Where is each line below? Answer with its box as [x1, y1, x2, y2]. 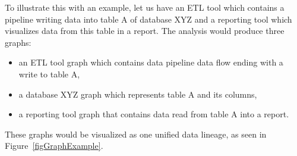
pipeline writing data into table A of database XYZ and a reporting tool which [5, 13, 292, 25]
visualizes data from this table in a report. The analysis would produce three [5, 24, 285, 37]
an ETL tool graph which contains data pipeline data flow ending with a [18, 56, 283, 68]
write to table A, [18, 67, 80, 80]
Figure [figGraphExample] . [5, 139, 103, 152]
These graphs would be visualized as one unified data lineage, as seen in [5, 127, 267, 140]
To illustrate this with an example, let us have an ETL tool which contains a [5, 1, 285, 13]
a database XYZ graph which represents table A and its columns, [18, 88, 257, 100]
